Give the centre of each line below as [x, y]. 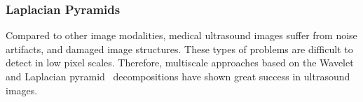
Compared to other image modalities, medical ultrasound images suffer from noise [181, 35]
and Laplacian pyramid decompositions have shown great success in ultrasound [178, 76]
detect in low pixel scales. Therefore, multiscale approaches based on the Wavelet [180, 63]
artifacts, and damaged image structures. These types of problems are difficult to [179, 49]
